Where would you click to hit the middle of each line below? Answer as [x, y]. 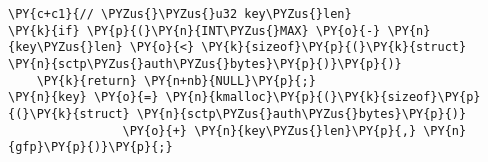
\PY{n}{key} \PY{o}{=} [83, 97]
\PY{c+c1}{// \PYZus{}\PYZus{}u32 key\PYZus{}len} [180, 14]
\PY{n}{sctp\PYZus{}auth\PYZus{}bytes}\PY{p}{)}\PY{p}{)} [205, 63]
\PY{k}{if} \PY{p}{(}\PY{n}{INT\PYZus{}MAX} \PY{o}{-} [194, 30]
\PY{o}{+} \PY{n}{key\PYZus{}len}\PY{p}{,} [269, 130]
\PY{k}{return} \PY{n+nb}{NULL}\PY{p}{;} [176, 80]
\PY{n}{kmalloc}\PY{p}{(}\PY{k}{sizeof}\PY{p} [323, 97]
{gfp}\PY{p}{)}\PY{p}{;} [90, 147]
